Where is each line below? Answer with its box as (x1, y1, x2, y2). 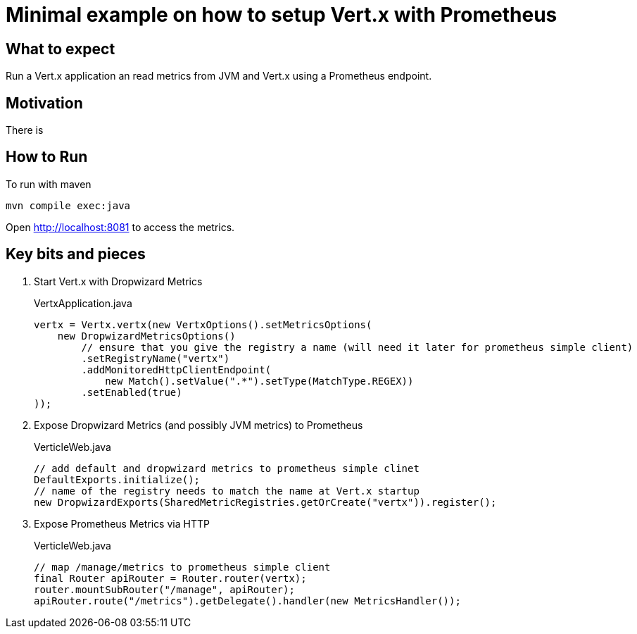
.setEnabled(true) (81, 386, 182, 398)
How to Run (6, 148, 88, 166)
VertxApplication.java (34, 297, 132, 309)
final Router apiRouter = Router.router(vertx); (34, 572, 307, 584)
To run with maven (6, 178, 92, 190)
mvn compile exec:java (6, 199, 131, 211)
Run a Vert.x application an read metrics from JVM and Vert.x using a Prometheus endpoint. (6, 70, 432, 82)
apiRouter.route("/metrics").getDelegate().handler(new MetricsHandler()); (34, 595, 461, 607)
